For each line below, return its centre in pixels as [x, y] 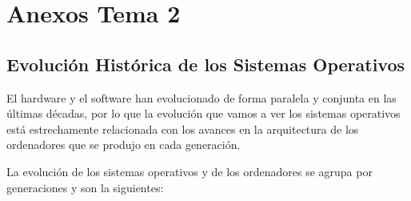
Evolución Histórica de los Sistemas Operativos [206, 64]
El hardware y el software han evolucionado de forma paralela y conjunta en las [202, 97]
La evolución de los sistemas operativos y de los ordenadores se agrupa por [190, 171]
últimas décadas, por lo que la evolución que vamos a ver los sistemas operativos [204, 113]
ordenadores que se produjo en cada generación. [124, 145]
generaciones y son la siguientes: [85, 187]
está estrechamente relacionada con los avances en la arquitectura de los [183, 129]
